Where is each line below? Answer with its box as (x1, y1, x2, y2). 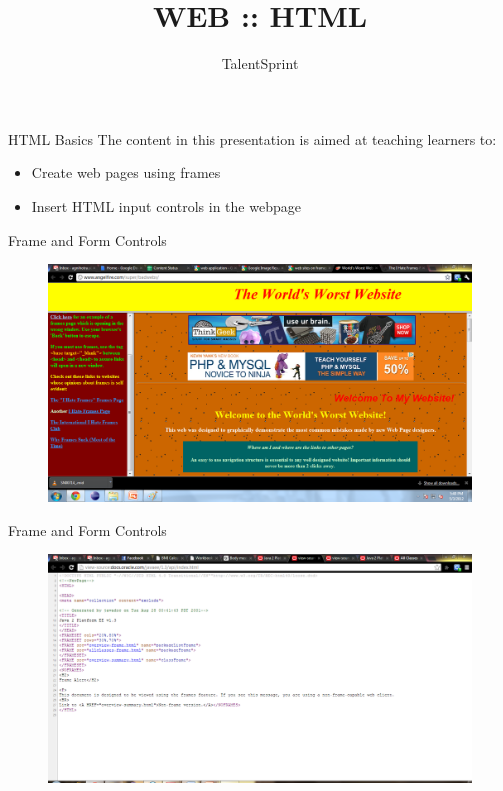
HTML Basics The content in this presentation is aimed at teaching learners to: (8, 128, 497, 149)
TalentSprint (221, 53, 299, 74)
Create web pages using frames (31, 162, 221, 183)
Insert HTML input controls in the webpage (31, 195, 301, 216)
